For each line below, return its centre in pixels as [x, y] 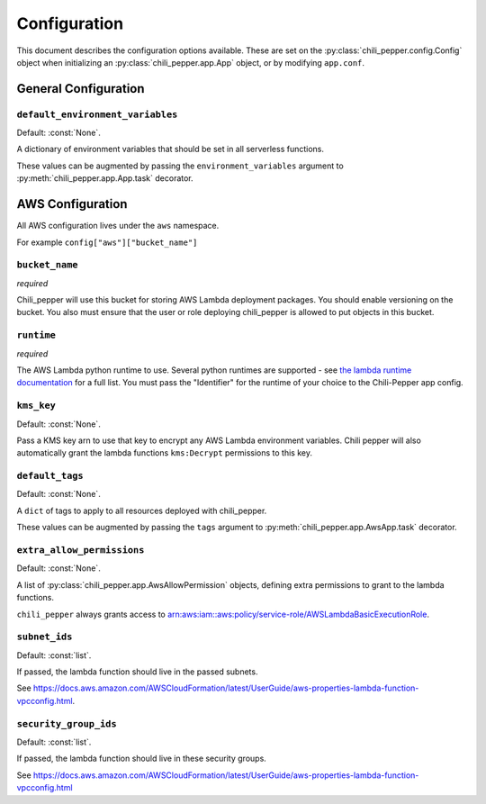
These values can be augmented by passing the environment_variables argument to [180, 166]
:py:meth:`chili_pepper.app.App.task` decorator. [105, 178]
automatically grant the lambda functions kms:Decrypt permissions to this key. [164, 453]
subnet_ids [45, 637]
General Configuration [81, 89]
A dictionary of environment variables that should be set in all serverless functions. [170, 149]
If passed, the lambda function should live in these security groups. [142, 759]
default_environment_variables [97, 114]
